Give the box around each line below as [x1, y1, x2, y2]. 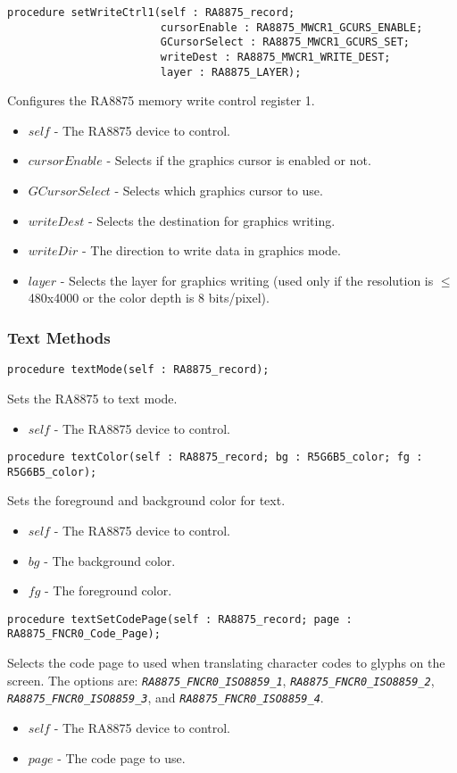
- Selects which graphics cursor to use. [114, 181, 323, 200]
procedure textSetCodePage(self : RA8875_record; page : [7, 612, 353, 626]
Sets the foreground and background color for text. [7, 491, 286, 510]
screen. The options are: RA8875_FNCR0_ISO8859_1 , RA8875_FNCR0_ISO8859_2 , [7, 670, 435, 689]
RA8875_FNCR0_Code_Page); [7, 628, 161, 641]
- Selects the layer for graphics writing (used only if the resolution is [60, 270, 434, 289]
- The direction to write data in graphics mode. [82, 241, 341, 260]
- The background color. [44, 551, 176, 569]
